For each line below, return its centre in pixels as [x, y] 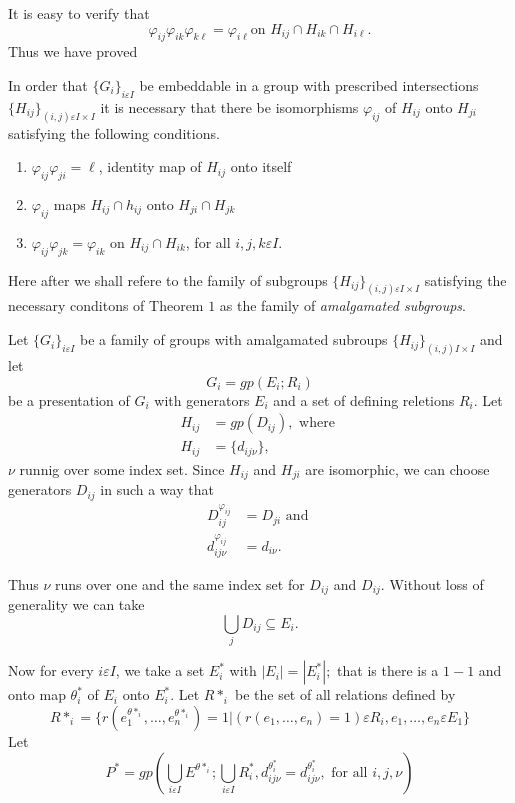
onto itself [261, 166]
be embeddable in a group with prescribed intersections [309, 84]
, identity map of [150, 166]
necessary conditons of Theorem [106, 305]
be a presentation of [69, 399]
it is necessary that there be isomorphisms [229, 106]
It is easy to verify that [79, 13]
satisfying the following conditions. [114, 132]
